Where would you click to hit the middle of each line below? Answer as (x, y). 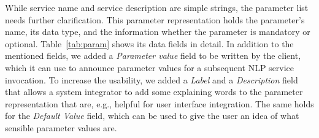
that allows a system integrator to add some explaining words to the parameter (154, 92)
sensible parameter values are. (61, 127)
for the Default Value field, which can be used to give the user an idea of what (152, 116)
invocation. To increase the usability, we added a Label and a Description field (152, 79)
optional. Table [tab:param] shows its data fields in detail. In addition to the (149, 43)
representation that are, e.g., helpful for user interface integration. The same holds (159, 103)
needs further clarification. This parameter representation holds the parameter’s (155, 19)
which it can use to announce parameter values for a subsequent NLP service (150, 67)
